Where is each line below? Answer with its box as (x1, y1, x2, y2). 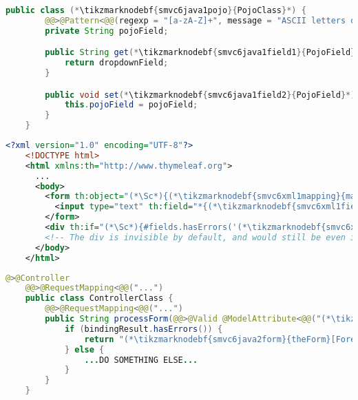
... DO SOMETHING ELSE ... (84, 355, 198, 365)
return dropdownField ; (64, 58, 169, 68)
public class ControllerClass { (25, 293, 173, 304)
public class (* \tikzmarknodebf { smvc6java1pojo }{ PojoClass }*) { (6, 6, 306, 15)
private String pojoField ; (45, 25, 169, 36)
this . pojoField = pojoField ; (64, 100, 198, 110)
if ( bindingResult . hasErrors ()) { (64, 324, 223, 334)
